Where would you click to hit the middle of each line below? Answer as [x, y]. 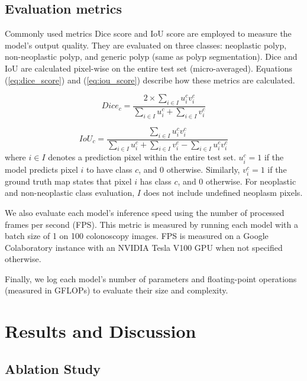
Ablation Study [53, 368]
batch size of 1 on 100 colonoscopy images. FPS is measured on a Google [137, 236]
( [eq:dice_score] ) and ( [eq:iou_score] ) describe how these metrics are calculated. [150, 80]
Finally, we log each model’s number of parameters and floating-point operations [151, 278]
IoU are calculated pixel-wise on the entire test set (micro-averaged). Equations [148, 68]
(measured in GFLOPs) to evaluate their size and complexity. [117, 290]
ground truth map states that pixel [68, 181]
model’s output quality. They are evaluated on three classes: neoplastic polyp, [146, 45]
